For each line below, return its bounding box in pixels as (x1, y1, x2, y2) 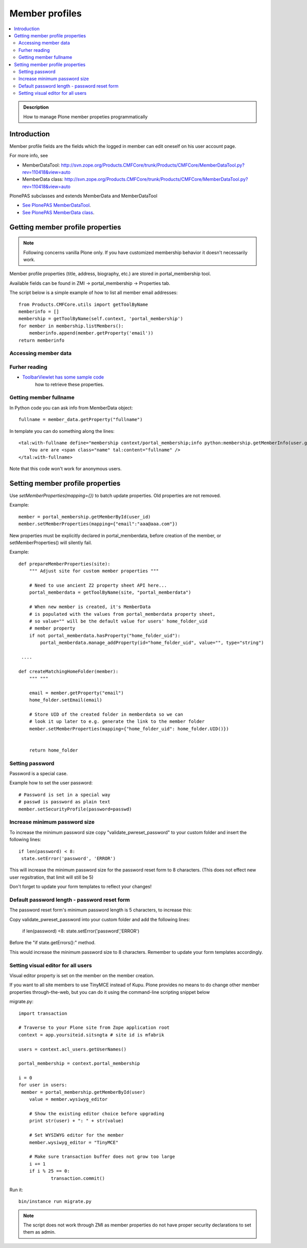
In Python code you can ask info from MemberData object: (9, 405, 133, 411)
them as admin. (23, 1229, 56, 1235)
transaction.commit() (51, 1175, 105, 1181)
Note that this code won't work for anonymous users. (9, 466, 122, 472)
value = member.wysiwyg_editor (29, 1096, 108, 1103)
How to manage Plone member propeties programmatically (23, 113, 148, 120)
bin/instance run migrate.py (18, 1199, 92, 1204)
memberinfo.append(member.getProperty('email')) (29, 330, 153, 336)
